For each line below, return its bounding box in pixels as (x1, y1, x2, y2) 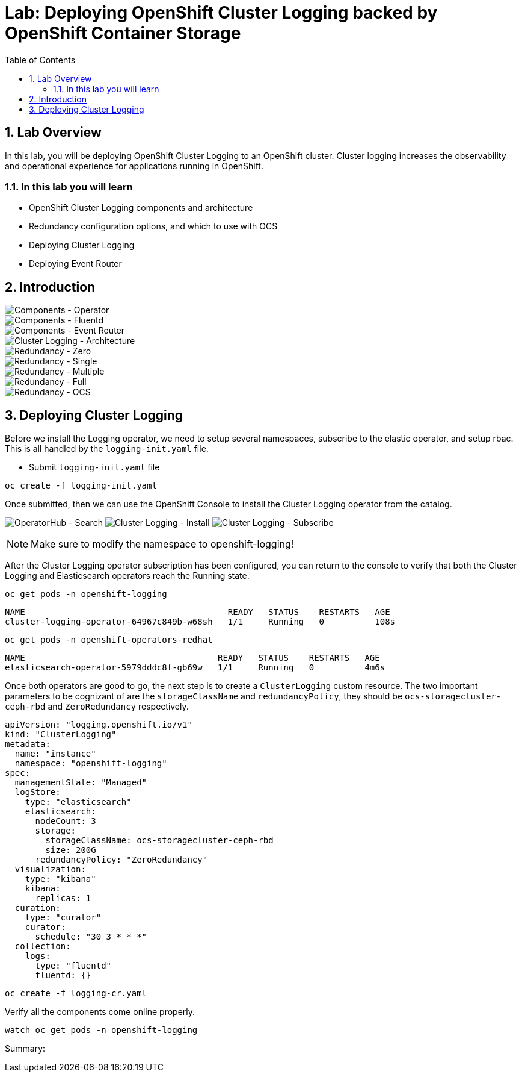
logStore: (14, 787, 61, 798)
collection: (14, 941, 71, 952)
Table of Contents (5, 54, 76, 65)
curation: (14, 903, 61, 913)
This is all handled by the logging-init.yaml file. (5, 443, 209, 454)
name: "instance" (14, 749, 96, 759)
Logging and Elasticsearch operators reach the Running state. (5, 570, 250, 581)
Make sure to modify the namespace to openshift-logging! (31, 538, 294, 551)
